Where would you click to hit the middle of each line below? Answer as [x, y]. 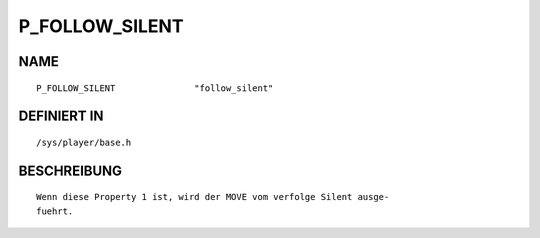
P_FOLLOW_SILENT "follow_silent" [155, 88]
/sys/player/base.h [84, 142]
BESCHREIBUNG [70, 170]
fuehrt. [55, 211]
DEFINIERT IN [61, 116]
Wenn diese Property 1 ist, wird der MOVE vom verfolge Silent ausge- [213, 197]
